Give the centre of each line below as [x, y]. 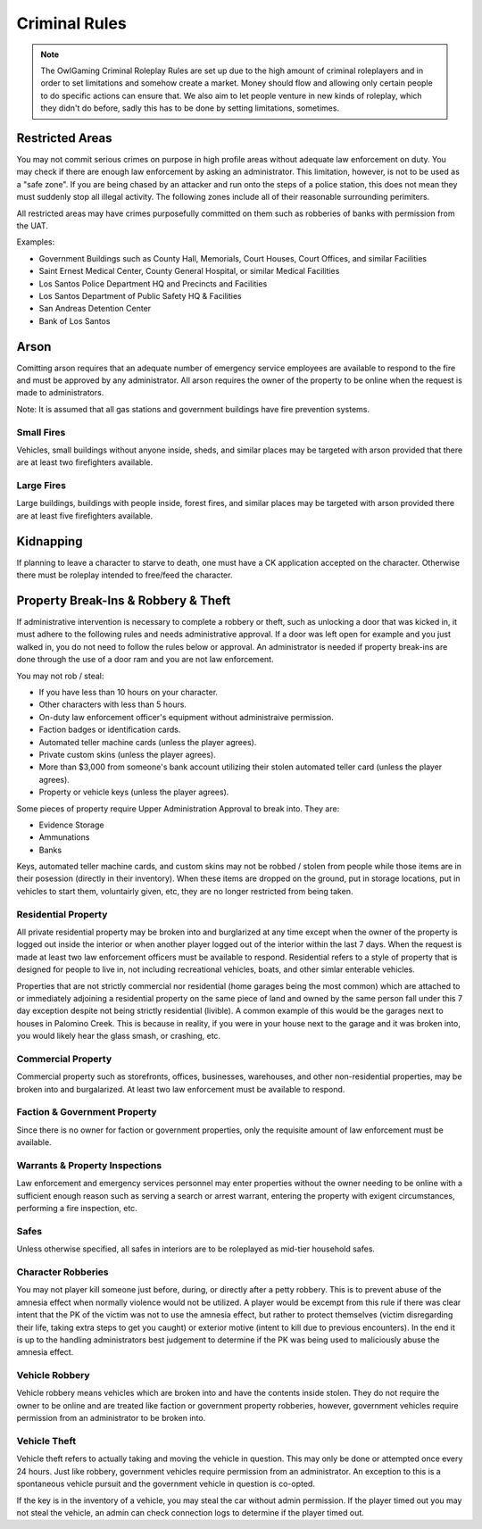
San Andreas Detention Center [95, 309]
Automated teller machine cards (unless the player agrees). [148, 742]
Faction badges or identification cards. [110, 730]
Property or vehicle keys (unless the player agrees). [134, 792]
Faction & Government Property [87, 1112]
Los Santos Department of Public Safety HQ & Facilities [140, 295]
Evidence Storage [71, 825]
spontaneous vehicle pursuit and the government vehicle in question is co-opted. [166, 1484]
